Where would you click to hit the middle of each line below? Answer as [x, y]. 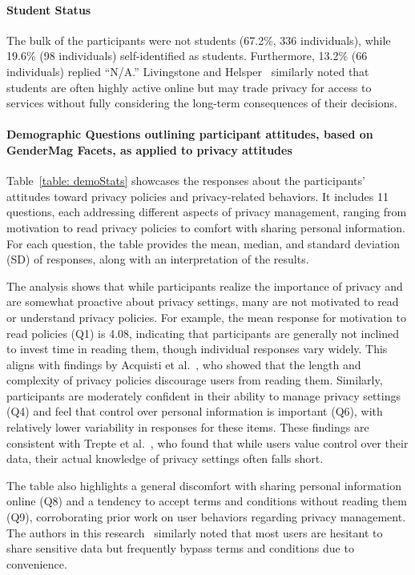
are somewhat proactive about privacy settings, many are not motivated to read [203, 302]
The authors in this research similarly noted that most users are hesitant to [195, 532]
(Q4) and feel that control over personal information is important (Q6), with [195, 411]
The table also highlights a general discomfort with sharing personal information [204, 485]
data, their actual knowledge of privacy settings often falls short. [165, 458]
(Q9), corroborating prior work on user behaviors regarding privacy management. [206, 517]
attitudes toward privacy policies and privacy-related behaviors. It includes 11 [197, 196]
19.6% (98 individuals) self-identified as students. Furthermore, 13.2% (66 [187, 56]
